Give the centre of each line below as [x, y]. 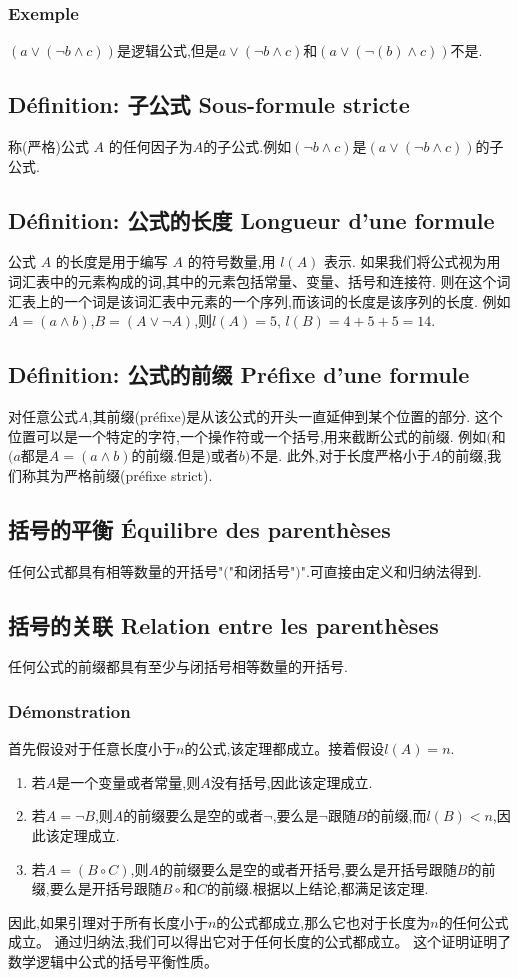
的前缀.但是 [168, 455]
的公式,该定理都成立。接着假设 [284, 748]
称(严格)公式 [48, 146]
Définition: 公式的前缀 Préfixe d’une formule [239, 374]
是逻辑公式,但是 [167, 50]
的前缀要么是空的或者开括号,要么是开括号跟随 [307, 868]
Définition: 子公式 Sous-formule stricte [209, 104]
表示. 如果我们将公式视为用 [412, 261]
